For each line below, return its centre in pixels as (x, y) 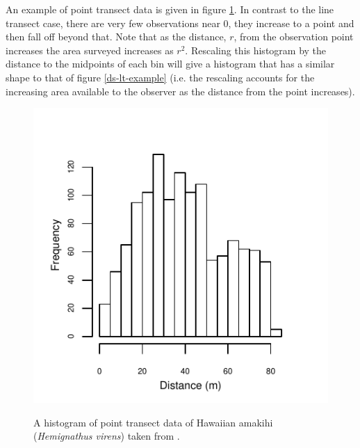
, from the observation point (294, 37)
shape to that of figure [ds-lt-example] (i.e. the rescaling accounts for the (160, 77)
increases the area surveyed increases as (90, 50)
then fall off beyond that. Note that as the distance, (116, 37)
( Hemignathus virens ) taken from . (107, 436)
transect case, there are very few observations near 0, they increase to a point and (180, 23)
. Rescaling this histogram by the (256, 50)
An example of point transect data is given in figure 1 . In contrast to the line (170, 9)
